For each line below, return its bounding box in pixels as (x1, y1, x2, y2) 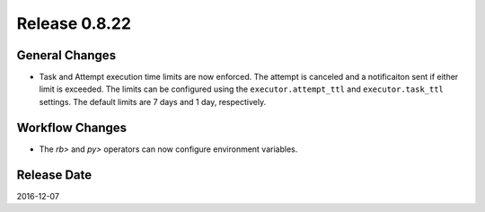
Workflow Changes (16, 119, 128, 135)
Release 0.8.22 (16, 13, 132, 33)
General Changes (16, 48, 117, 63)
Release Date (16, 167, 93, 182)
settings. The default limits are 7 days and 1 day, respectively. (39, 96, 267, 107)
